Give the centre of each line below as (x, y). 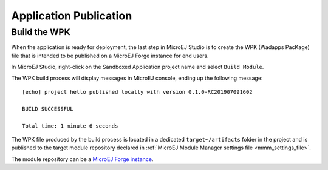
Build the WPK (41, 32)
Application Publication (72, 16)
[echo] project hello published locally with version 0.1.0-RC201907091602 (137, 92)
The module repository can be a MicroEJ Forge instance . (82, 159)
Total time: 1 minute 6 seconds (70, 126)
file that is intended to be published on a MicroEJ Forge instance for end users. (110, 56)
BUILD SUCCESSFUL (48, 109)
